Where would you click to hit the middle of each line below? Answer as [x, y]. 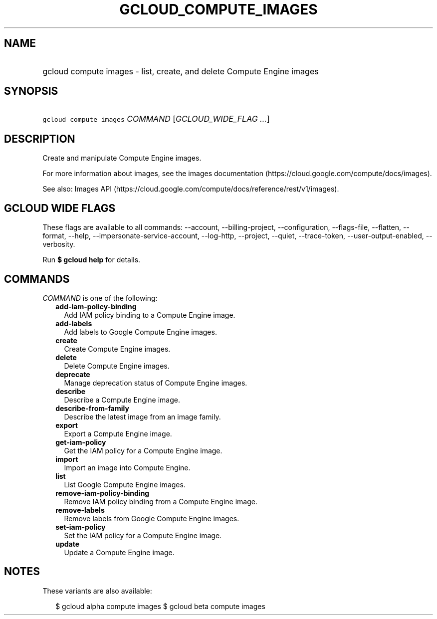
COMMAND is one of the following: [100, 298]
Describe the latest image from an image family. [142, 416]
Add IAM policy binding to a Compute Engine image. [150, 315]
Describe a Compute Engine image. [122, 400]
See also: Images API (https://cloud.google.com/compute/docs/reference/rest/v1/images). [191, 189]
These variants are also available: [97, 591]
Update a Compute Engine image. [119, 552]
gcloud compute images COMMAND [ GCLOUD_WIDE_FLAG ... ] [156, 119]
